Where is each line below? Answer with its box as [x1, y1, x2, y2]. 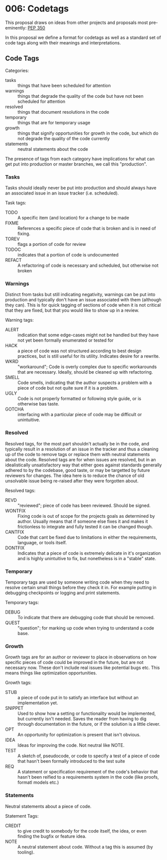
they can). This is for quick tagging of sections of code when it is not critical [5, 302, 161, 308]
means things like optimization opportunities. [5, 670, 97, 676]
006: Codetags [5, 3, 69, 14]
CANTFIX [5, 529, 24, 535]
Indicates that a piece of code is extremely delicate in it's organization [17, 550, 161, 556]
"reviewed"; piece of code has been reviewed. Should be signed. [17, 502, 151, 508]
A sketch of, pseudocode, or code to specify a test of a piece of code [17, 753, 160, 759]
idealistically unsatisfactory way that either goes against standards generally [5, 462, 162, 468]
